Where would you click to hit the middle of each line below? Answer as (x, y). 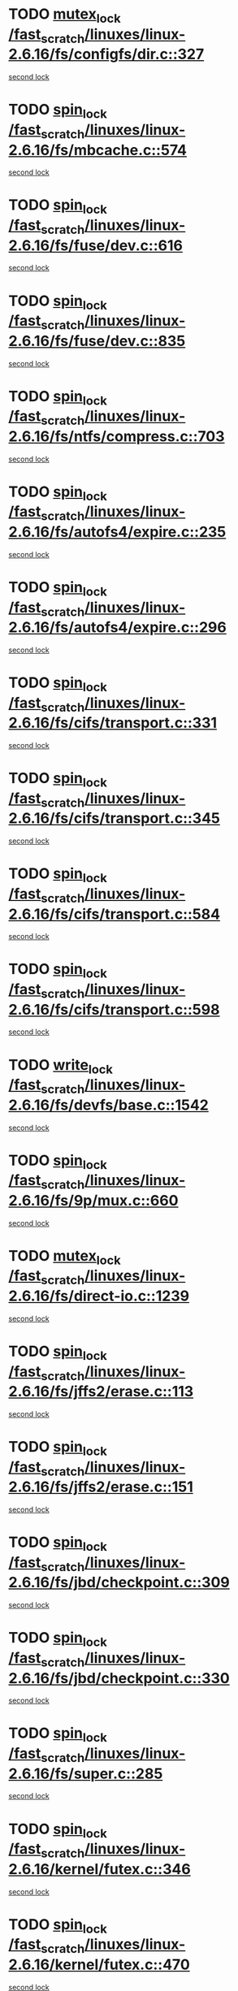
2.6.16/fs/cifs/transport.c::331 (113, 723)
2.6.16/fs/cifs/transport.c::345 (115, 818)
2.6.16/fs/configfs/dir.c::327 (106, 54)
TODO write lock (61, 1066)
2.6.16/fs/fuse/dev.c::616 (95, 245)
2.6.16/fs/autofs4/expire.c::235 (117, 532)
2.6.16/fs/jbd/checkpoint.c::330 (119, 1678)
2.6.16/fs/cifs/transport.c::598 (114, 1009)
